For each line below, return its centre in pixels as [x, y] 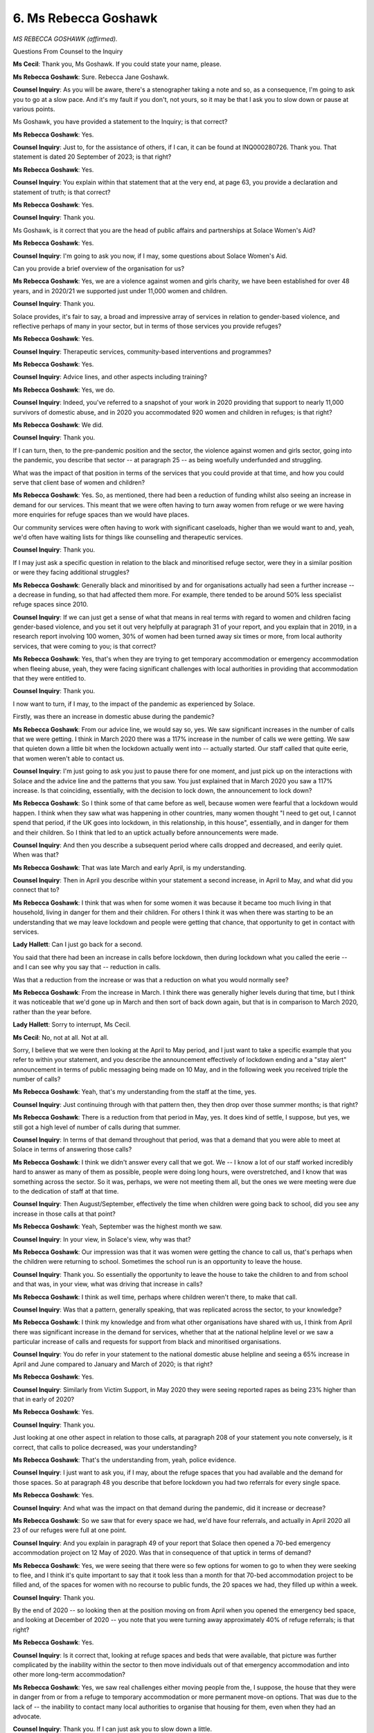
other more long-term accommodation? [69, 1675]
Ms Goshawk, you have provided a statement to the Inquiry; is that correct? [120, 122]
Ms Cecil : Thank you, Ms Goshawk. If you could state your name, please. [117, 64]
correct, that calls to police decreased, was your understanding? [105, 1447]
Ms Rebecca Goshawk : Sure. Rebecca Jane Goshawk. [91, 77]
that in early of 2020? [44, 1400]
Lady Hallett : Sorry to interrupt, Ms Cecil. [72, 1025]
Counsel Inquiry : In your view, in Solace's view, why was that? [102, 1239]
